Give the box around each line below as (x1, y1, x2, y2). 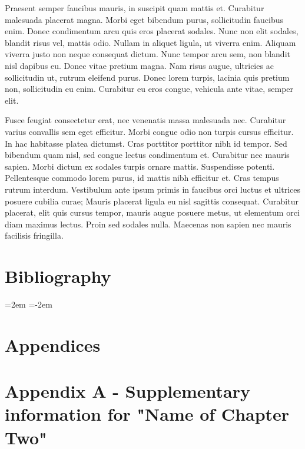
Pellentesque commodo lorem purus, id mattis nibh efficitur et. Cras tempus (5, 171, 279, 184)
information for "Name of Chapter (5, 402, 290, 426)
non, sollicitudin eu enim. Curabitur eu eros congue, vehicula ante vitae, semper (5, 82, 294, 95)
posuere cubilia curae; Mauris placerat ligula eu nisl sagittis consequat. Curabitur (5, 194, 299, 207)
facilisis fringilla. (5, 229, 64, 242)
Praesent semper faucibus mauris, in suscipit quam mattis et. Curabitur (5, 2, 264, 14)
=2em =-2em (5, 298, 52, 310)
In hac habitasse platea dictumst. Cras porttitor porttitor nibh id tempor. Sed (5, 137, 287, 149)
